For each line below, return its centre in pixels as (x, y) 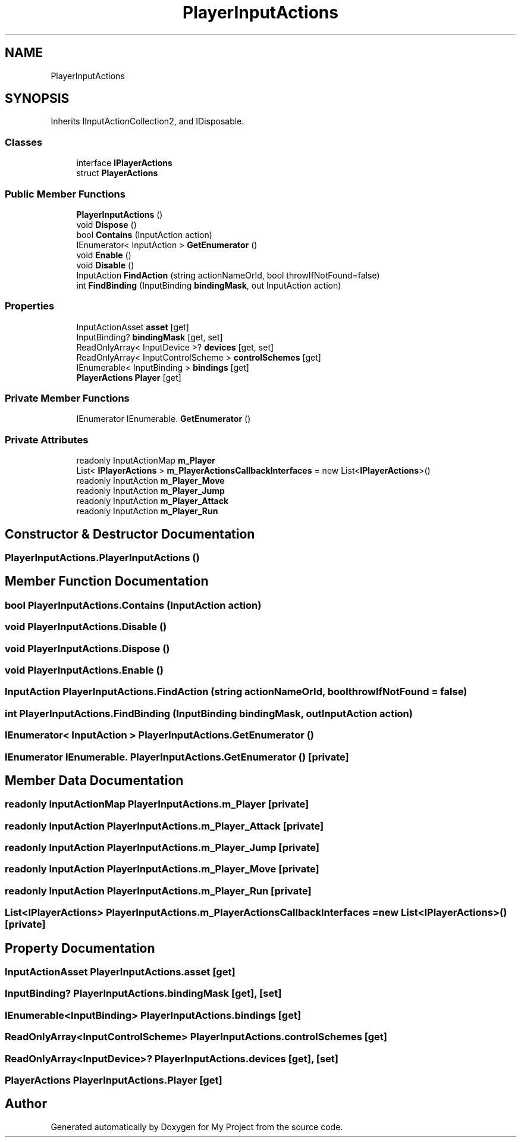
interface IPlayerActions (124, 163)
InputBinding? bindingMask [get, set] (150, 337)
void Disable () (105, 265)
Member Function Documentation (107, 581)
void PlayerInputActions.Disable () (86, 627)
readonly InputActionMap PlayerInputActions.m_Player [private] (157, 804)
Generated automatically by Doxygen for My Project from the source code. (197, 1127)
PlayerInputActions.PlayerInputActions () (102, 558)
